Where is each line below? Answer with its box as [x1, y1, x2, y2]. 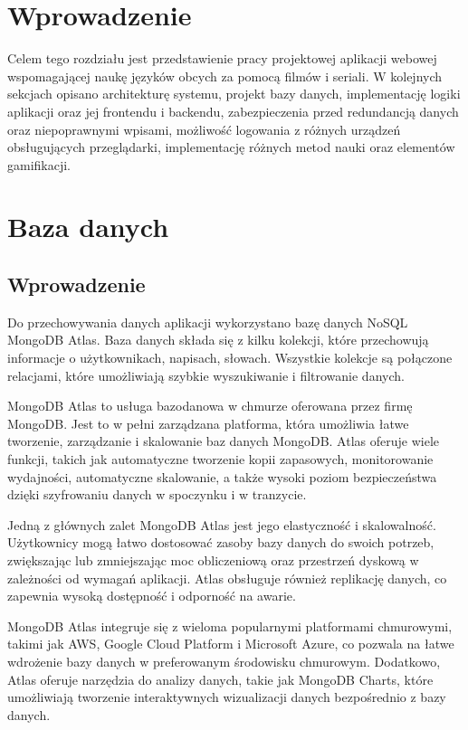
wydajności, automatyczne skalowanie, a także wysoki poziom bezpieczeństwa [7, 467, 437, 486]
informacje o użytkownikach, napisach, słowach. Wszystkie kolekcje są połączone [7, 348, 453, 367]
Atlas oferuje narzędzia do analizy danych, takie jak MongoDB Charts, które [7, 669, 434, 688]
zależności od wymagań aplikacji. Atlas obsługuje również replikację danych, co [7, 568, 447, 587]
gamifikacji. [7, 155, 72, 174]
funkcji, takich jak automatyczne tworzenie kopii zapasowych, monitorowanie [7, 450, 434, 469]
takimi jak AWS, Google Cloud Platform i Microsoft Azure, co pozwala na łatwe [7, 634, 454, 653]
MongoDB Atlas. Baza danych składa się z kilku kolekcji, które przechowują [7, 330, 429, 349]
